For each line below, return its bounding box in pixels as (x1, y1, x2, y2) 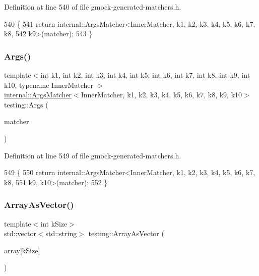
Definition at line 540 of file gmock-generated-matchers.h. (4, 2, 181, 12)
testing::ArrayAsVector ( (88, 228, 164, 239)
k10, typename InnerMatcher (4, 79, 94, 90)
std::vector (4, 228, 36, 239)
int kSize (40, 218, 68, 229)
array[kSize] (4, 245, 40, 255)
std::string (45, 228, 77, 239)
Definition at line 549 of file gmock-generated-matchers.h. (4, 150, 181, 160)
